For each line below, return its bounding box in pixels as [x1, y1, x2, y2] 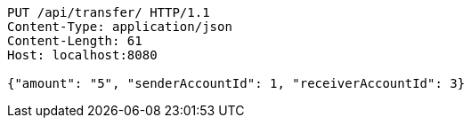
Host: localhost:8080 [7, 48, 158, 62]
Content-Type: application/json [7, 20, 232, 34]
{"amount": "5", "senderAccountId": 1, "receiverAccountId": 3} [7, 76, 466, 90]
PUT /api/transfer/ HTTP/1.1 [7, 5, 210, 20]
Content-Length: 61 [7, 34, 142, 48]
